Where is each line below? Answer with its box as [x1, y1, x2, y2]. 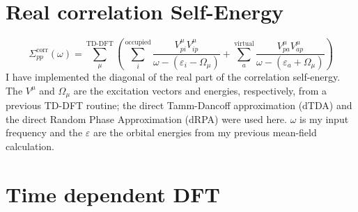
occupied [125, 38, 151, 46]
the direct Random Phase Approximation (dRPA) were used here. [6, 111, 287, 126]
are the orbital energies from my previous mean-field [93, 125, 317, 140]
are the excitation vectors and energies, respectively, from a [73, 83, 327, 97]
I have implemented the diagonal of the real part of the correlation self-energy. [6, 70, 341, 84]
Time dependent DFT [6, 179, 220, 208]
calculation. [6, 138, 55, 153]
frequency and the [6, 125, 83, 140]
